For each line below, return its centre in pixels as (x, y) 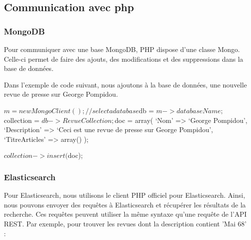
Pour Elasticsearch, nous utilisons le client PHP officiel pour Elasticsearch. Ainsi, (125, 195)
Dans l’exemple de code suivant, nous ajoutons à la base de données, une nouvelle (125, 84)
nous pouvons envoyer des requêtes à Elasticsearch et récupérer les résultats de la (125, 204)
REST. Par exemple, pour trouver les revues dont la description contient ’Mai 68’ (125, 223)
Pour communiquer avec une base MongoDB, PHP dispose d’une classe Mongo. (122, 49)
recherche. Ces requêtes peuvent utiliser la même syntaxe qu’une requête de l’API (125, 214)
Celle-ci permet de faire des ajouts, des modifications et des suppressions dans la (124, 59)
